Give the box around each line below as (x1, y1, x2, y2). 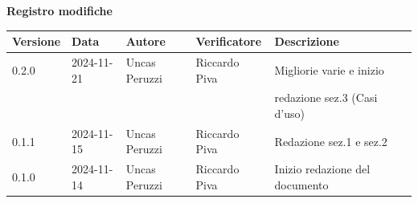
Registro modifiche (6, 2, 113, 18)
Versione (12, 33, 61, 50)
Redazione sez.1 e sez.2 (274, 132, 387, 149)
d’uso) (274, 104, 305, 121)
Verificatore (195, 33, 262, 50)
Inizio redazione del (274, 160, 371, 177)
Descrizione (274, 33, 339, 50)
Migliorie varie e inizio (274, 61, 384, 78)
